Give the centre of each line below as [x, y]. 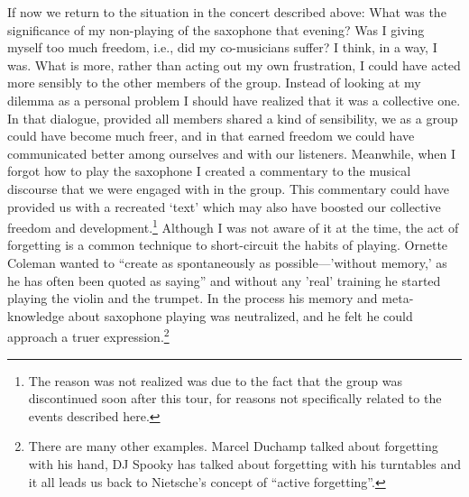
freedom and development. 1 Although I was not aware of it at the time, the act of [233, 226]
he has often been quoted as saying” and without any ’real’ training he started [224, 280]
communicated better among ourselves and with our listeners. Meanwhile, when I [232, 153]
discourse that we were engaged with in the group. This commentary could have [228, 188]
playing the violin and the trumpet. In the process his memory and [193, 298]
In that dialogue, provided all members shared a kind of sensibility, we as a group [233, 118]
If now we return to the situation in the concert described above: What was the [227, 12]
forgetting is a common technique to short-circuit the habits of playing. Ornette [228, 245]
